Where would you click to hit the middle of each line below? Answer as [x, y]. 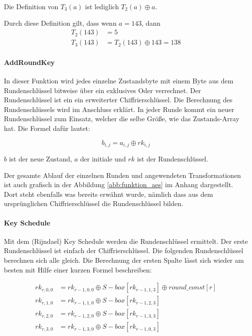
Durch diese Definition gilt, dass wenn [60, 23]
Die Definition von [31, 6]
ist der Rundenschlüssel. [173, 159]
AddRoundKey [30, 62]
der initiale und [103, 159]
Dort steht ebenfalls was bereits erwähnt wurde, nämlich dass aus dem [109, 194]
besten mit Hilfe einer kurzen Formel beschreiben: [78, 269]
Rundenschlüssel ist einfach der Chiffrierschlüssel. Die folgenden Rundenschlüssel [124, 250]
